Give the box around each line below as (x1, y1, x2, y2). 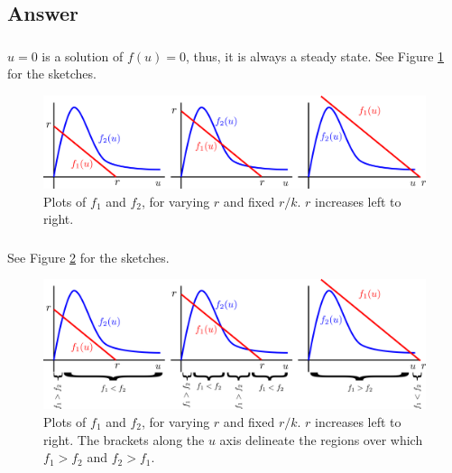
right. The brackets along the (43, 430, 205, 449)
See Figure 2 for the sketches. (7, 247, 170, 266)
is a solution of (42, 46, 124, 65)
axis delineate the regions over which (219, 430, 423, 449)
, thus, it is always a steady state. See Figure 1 (186, 46, 445, 65)
